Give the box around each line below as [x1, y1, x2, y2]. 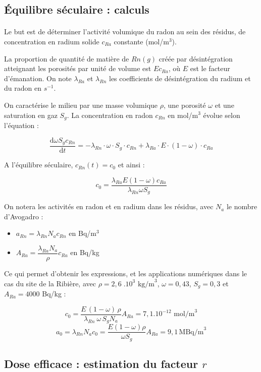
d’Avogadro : [4, 211, 43, 221]
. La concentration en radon [67, 109, 153, 120]
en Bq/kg [70, 247, 99, 258]
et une [215, 99, 234, 110]
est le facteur [190, 63, 230, 74]
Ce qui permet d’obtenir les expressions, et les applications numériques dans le [4, 268, 247, 279]
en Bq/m [69, 228, 96, 238]
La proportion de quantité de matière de [4, 53, 129, 64]
